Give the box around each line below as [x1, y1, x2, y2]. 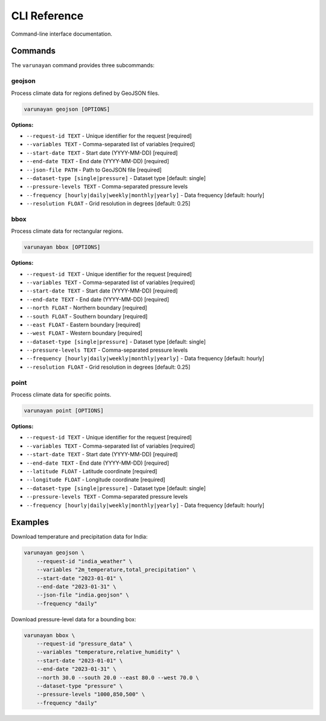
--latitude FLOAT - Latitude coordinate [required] [26, 467, 158, 474]
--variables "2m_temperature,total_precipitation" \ [36, 566, 196, 574]
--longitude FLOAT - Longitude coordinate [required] [26, 476, 165, 483]
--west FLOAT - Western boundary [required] [26, 329, 143, 337]
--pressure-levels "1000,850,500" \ [36, 691, 145, 698]
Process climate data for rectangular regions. [11, 227, 124, 235]
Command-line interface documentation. [11, 30, 113, 37]
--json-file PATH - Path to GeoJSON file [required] [26, 166, 162, 173]
